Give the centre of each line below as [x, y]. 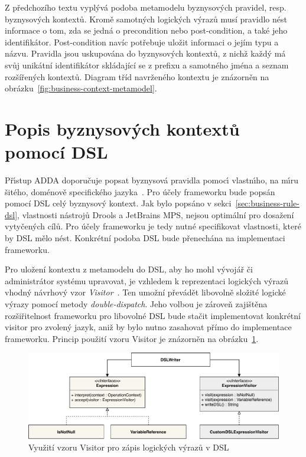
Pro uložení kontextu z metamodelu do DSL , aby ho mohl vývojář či [129, 269]
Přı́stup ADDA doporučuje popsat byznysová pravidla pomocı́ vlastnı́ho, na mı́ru [152, 180]
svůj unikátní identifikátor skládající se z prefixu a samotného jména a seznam [147, 65]
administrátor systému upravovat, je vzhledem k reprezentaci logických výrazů [147, 280]
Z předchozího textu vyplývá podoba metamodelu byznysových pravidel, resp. [146, 7]
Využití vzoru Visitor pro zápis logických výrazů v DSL [129, 447]
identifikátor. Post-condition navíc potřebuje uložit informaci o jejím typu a [142, 42]
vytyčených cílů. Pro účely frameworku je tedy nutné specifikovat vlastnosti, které [153, 226]
